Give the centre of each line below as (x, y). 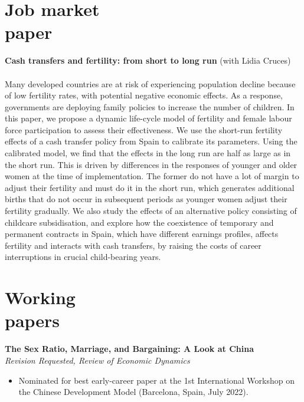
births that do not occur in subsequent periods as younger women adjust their (146, 199)
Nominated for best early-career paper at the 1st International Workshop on (156, 380)
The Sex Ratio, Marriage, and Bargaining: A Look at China (129, 349)
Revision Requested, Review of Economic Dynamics (97, 360)
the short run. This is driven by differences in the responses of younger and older (151, 164)
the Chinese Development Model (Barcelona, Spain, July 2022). (133, 392)
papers (32, 320)
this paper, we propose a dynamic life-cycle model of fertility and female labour (148, 118)
